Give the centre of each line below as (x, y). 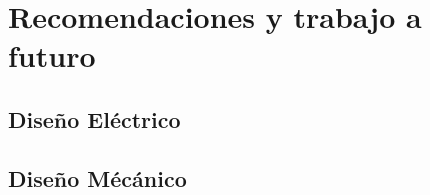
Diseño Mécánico (97, 177)
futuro (52, 55)
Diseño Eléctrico (94, 118)
